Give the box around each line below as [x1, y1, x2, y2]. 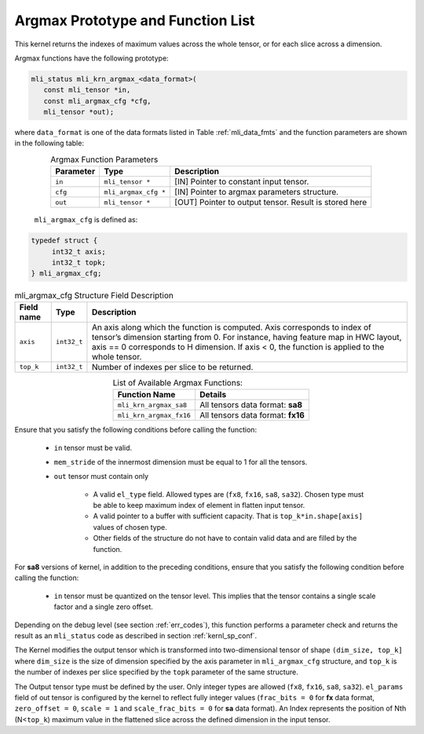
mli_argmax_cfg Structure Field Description [14, 290, 174, 301]
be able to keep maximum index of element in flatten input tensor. [93, 501, 305, 510]
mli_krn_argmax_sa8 [117, 400, 188, 409]
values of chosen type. [93, 522, 168, 531]
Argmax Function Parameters [49, 154, 159, 165]
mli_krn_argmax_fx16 [117, 411, 192, 419]
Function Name [117, 389, 176, 400]
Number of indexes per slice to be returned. [91, 361, 254, 372]
